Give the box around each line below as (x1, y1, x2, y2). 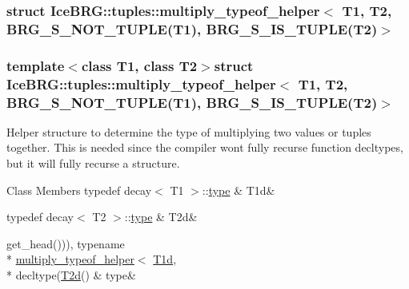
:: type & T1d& (202, 181, 275, 198)
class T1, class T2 (81, 55, 198, 75)
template (6, 55, 65, 75)
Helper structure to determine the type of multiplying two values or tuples (6, 123, 371, 140)
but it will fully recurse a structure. (6, 155, 180, 172)
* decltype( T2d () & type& (6, 266, 136, 283)
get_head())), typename (6, 235, 125, 251)
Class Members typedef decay (6, 181, 152, 198)
